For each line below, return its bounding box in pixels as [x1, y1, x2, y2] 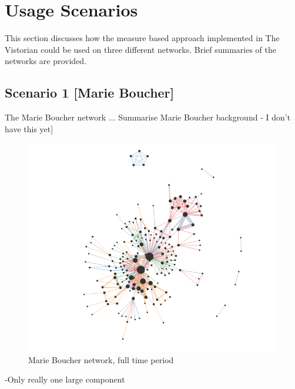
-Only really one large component [5, 373, 125, 385]
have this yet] [5, 122, 53, 135]
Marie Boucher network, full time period [28, 353, 174, 365]
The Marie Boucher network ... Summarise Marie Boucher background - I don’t [5, 111, 291, 123]
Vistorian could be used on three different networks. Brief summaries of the [5, 43, 277, 55]
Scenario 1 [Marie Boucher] [5, 83, 175, 102]
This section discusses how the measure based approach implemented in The [5, 32, 280, 44]
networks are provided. [5, 55, 87, 67]
